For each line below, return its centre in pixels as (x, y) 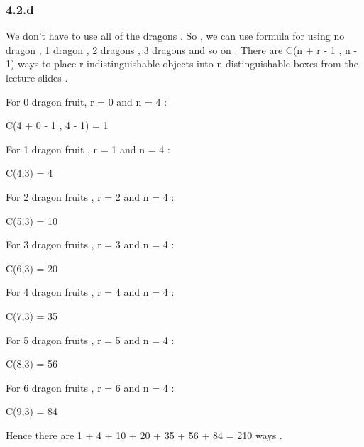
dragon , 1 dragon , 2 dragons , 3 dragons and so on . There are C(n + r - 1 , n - (182, 49)
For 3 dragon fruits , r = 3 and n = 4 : (90, 244)
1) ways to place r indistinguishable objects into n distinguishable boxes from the (182, 64)
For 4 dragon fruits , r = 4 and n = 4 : (90, 292)
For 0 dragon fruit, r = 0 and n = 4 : (87, 101)
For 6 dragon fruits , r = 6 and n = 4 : (90, 387)
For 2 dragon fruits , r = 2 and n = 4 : (90, 196)
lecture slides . (37, 77)
